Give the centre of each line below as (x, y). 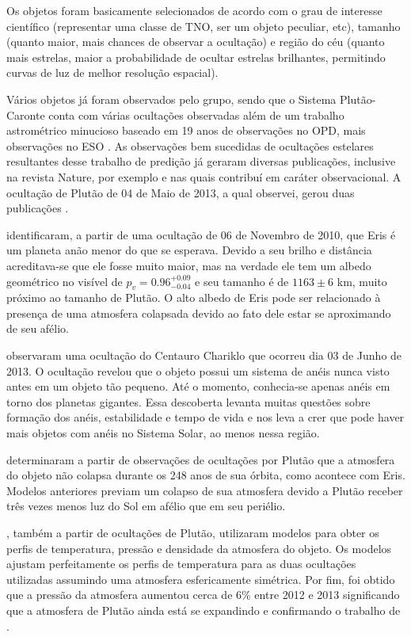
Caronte (26, 114)
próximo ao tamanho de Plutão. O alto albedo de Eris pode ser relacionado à (194, 298)
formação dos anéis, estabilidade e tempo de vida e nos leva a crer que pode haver (205, 417)
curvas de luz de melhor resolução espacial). (112, 72)
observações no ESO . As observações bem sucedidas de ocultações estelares (190, 145)
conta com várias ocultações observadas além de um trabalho (196, 114)
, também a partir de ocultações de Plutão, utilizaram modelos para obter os (193, 533)
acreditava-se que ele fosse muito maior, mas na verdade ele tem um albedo (189, 265)
